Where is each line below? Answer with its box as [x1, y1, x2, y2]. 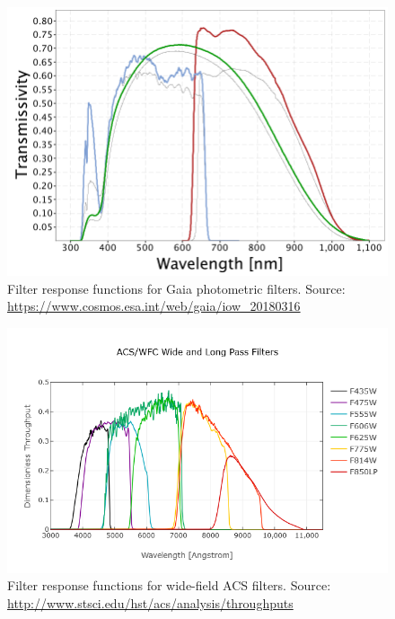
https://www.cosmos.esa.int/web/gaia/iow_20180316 [7, 296, 301, 315]
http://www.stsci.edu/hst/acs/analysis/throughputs [7, 593, 294, 612]
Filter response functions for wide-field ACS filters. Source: [7, 576, 331, 595]
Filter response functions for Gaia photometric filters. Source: [7, 279, 346, 297]
